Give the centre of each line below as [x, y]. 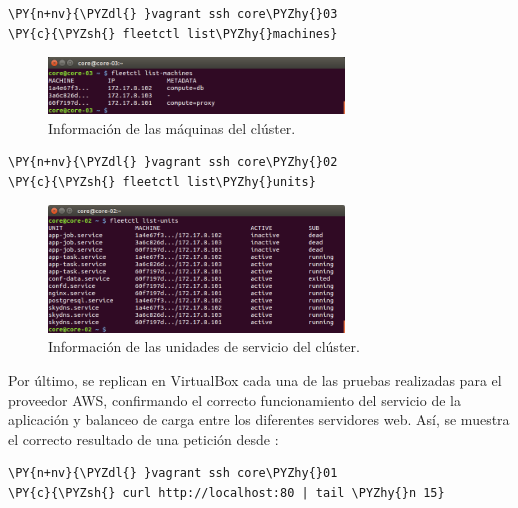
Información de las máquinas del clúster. [172, 127]
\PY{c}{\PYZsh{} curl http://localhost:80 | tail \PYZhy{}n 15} [226, 492]
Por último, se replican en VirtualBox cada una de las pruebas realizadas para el [255, 380]
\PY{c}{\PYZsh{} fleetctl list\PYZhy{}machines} [173, 33]
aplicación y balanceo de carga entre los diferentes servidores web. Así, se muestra [259, 419]
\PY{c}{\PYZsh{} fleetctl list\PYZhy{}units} [162, 181]
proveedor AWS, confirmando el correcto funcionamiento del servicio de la [234, 399]
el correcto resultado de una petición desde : [143, 438]
